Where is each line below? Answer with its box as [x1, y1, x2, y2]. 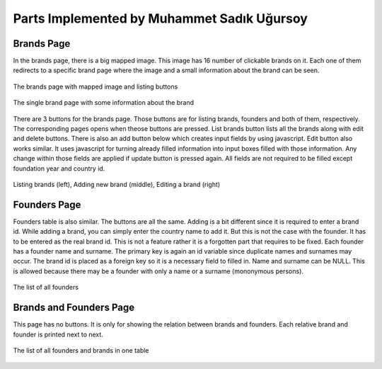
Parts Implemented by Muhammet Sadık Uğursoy [13, 11, 308, 26]
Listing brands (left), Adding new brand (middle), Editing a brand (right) [13, 180, 221, 188]
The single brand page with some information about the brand [13, 98, 195, 107]
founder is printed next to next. [13, 330, 104, 339]
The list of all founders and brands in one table [13, 346, 149, 354]
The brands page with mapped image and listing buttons [13, 82, 178, 91]
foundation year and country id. [13, 164, 105, 173]
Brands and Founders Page [13, 302, 134, 314]
